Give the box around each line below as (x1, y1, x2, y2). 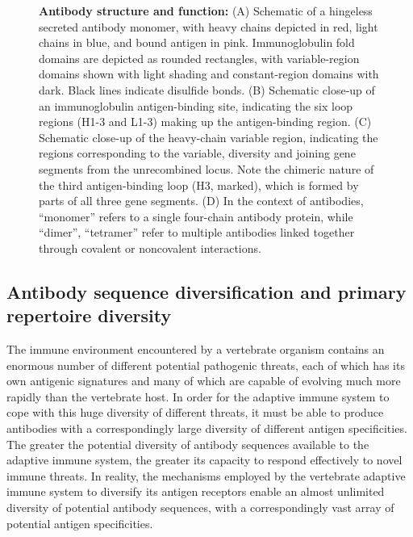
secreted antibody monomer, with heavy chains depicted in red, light (39, 18, 378, 35)
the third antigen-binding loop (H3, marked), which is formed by (39, 176, 359, 193)
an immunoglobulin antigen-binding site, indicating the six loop (39, 97, 353, 114)
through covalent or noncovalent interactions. (39, 239, 261, 256)
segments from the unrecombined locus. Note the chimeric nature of (39, 160, 374, 177)
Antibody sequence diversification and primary (6, 279, 407, 304)
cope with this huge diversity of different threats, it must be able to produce (6, 404, 384, 421)
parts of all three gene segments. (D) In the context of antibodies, (39, 192, 364, 209)
